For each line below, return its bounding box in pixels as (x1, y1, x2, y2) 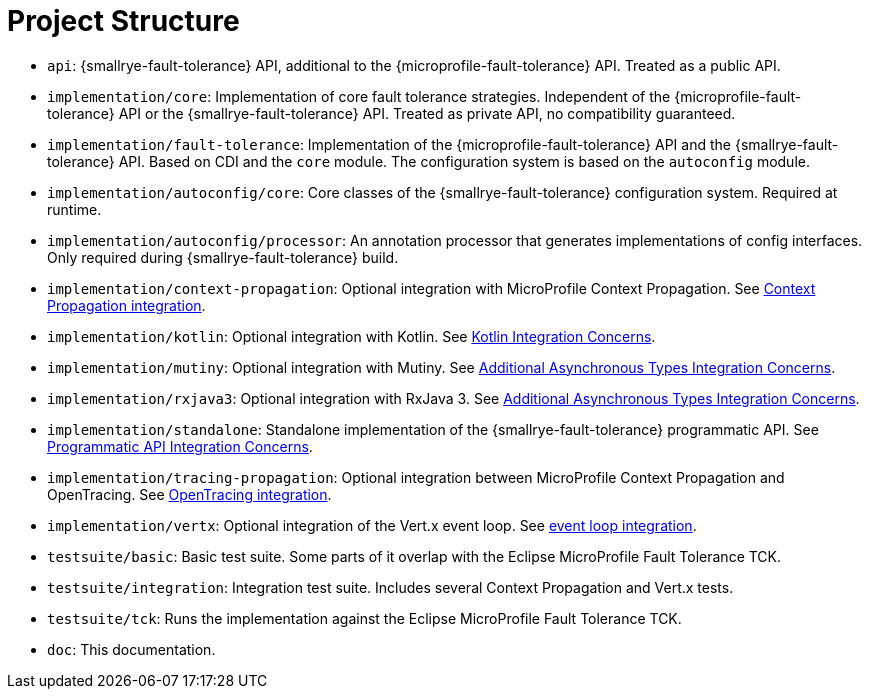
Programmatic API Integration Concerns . (47, 437, 313, 455)
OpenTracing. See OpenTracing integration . (47, 485, 332, 503)
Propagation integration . (47, 296, 206, 314)
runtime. (47, 200, 102, 218)
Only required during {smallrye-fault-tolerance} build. (47, 248, 399, 266)
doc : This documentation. (47, 640, 216, 658)
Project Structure (7, 4, 240, 38)
